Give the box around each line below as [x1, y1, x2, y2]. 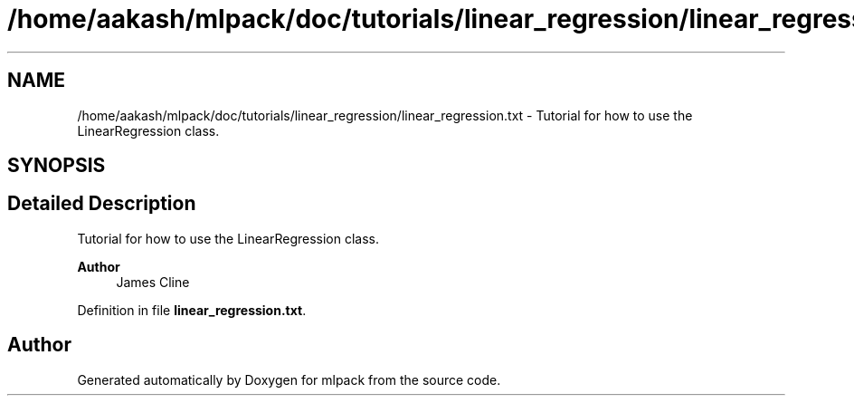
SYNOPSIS [7, 154, 106, 178]
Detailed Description [7, 192, 196, 216]
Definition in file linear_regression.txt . [77, 302, 307, 318]
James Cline [116, 273, 190, 290]
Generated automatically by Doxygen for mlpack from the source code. [77, 371, 501, 388]
